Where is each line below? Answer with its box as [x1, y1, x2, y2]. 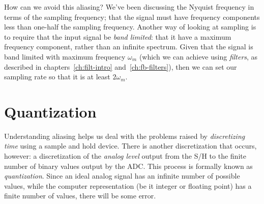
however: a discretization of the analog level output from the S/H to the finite [4, 151, 246, 161]
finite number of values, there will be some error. [4, 190, 156, 201]
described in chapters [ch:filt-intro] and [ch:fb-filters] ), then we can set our [4, 61, 237, 72]
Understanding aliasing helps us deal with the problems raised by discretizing [4, 130, 245, 141]
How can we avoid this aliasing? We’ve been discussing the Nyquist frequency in [4, 2, 254, 12]
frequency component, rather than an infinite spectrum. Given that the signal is [4, 41, 253, 52]
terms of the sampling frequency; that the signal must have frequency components [4, 11, 260, 22]
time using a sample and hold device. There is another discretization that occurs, [4, 140, 257, 151]
